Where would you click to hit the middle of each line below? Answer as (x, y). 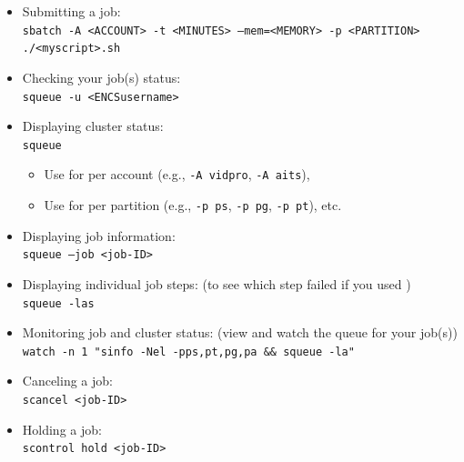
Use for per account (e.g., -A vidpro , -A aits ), (177, 174)
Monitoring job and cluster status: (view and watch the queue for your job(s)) (240, 332)
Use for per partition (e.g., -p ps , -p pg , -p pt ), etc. (193, 205)
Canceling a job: (67, 381)
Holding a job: (62, 429)
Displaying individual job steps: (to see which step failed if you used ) (217, 283)
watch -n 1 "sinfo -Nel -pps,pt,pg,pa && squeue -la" (188, 352)
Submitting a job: (71, 11)
